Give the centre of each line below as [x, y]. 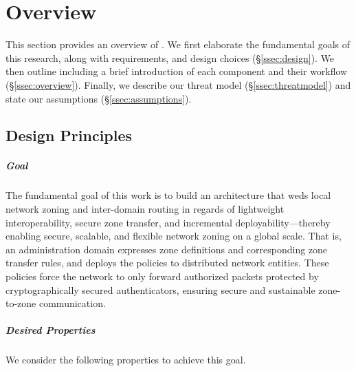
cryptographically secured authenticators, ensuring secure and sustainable [160, 289]
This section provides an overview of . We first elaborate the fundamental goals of [178, 44]
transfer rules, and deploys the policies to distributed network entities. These [167, 263]
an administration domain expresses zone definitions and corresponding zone [167, 249]
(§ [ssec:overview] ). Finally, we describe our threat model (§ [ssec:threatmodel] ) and [178, 84]
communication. [72, 303]
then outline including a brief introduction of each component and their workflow [177, 71]
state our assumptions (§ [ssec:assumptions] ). [99, 98]
